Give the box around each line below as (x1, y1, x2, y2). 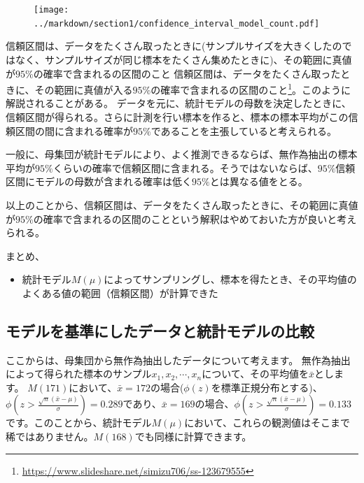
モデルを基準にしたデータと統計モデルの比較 (6, 319, 314, 341)
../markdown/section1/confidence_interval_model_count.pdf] (34, 18, 320, 29)
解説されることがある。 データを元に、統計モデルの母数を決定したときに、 (6, 96, 351, 110)
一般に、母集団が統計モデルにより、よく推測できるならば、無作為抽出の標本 (6, 147, 358, 161)
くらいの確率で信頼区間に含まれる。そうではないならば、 (52, 160, 318, 175)
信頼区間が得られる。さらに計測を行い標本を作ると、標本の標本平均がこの (6, 109, 349, 124)
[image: (34, 5, 69, 15)
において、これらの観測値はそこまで (184, 415, 351, 430)
